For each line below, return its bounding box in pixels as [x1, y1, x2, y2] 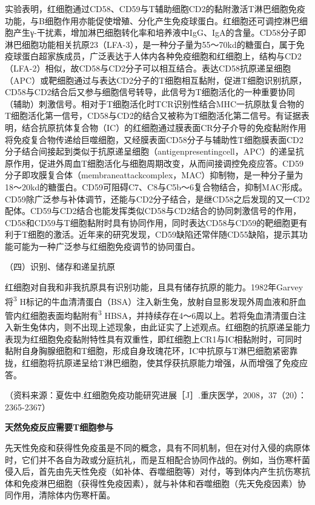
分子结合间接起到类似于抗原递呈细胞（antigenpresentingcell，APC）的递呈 [5, 145, 296, 158]
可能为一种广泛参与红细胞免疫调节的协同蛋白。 [13, 239, 200, 252]
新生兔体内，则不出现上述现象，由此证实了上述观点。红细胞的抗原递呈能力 [13, 321, 310, 333]
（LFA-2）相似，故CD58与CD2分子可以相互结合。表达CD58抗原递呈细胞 [5, 61, 291, 74]
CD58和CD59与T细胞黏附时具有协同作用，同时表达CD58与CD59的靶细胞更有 [5, 216, 308, 229]
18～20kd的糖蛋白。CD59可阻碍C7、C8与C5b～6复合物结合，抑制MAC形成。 [5, 180, 308, 193]
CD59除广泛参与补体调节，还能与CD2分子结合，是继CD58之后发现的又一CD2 [5, 192, 310, 205]
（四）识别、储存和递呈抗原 [5, 260, 115, 273]
